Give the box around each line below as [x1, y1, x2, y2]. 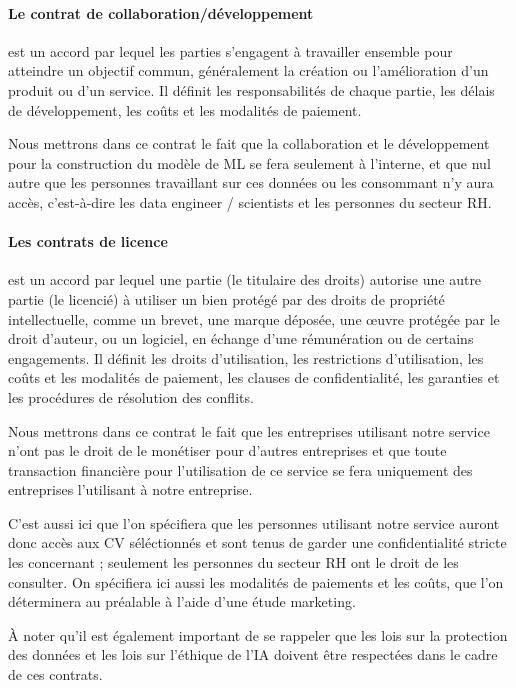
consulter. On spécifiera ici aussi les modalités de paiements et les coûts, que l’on [8, 571, 504, 592]
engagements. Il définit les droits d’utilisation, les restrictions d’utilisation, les [8, 347, 484, 368]
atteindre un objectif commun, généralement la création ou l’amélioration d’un [8, 60, 489, 81]
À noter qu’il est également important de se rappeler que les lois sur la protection [8, 624, 508, 645]
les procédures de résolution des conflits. [8, 386, 254, 407]
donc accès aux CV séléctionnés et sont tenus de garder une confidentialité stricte [8, 532, 507, 553]
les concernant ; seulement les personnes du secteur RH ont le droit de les [8, 552, 459, 573]
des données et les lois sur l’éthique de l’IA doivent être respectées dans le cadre [8, 644, 498, 665]
